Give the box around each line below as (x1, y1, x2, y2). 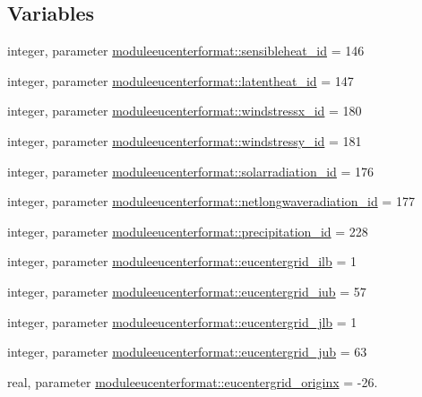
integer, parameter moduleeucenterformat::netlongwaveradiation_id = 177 (7, 192, 415, 211)
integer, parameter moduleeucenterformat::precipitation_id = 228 (7, 221, 368, 240)
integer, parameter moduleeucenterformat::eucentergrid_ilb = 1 (7, 252, 357, 271)
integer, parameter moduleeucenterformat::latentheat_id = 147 (7, 71, 354, 90)
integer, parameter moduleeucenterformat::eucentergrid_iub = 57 (7, 281, 366, 300)
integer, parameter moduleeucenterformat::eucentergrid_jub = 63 (7, 342, 367, 361)
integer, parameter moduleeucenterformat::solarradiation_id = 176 (7, 161, 375, 180)
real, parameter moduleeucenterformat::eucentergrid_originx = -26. (7, 372, 378, 391)
